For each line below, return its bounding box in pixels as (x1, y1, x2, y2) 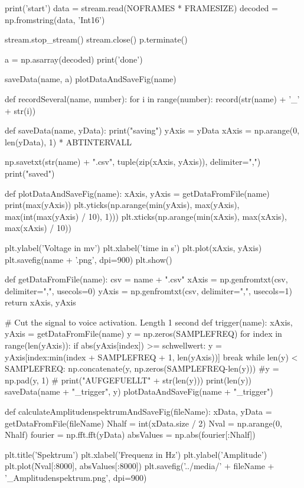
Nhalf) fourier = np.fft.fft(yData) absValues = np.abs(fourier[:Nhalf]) (5, 428, 256, 441)
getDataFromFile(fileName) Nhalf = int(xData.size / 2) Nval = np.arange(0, (5, 417, 282, 429)
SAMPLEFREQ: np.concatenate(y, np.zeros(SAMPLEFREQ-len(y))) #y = (5, 362, 279, 375)
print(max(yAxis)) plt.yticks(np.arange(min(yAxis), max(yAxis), (5, 199, 240, 211)
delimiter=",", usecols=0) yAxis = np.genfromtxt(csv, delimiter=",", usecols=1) (5, 284, 293, 297)
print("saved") (5, 167, 55, 179)
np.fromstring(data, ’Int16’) (5, 13, 105, 25)
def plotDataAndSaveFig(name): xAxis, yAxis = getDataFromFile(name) (5, 187, 270, 199)
